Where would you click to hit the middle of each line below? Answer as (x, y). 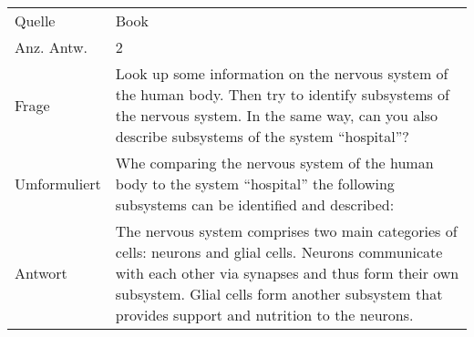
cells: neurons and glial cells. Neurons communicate (279, 252)
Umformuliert (58, 184)
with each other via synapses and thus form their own (287, 273)
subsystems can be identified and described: (255, 204)
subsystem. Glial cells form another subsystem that (279, 294)
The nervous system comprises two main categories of (286, 231)
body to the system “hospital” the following (255, 184)
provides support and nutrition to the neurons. (264, 315)
